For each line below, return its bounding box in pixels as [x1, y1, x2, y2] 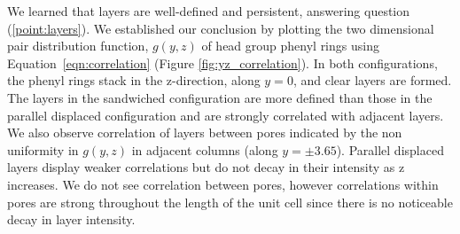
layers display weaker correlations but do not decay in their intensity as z [7, 158, 405, 176]
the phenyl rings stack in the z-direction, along [7, 71, 261, 90]
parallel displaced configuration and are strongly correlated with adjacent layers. [7, 105, 444, 124]
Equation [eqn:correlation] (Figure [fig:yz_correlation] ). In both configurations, [7, 53, 438, 72]
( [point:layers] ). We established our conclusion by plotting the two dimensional [7, 19, 434, 37]
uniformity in [7, 140, 79, 159]
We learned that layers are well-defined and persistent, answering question [7, 2, 410, 19]
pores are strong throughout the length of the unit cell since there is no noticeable [7, 192, 453, 211]
